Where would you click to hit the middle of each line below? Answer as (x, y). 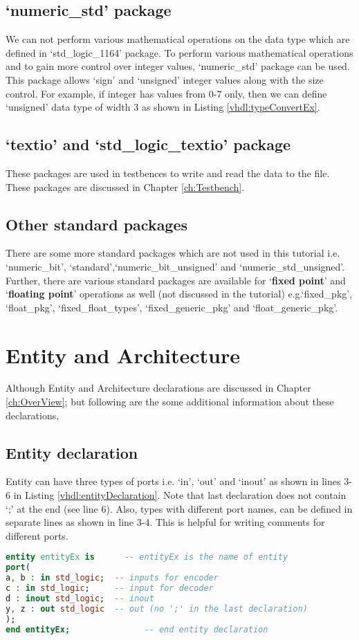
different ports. (37, 535)
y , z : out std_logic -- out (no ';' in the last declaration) (157, 609)
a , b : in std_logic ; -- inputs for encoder (112, 578)
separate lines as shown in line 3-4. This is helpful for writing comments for (165, 522)
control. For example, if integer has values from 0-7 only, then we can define (166, 93)
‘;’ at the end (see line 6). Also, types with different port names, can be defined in (179, 508)
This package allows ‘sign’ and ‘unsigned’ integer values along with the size (165, 79)
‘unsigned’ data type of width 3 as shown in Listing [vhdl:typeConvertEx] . (163, 107)
